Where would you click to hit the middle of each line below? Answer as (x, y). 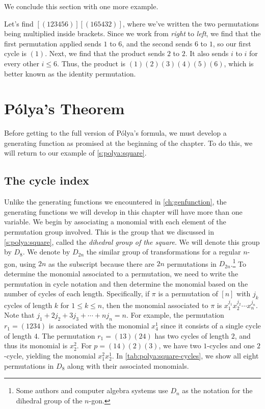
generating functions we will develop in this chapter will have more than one (123, 211)
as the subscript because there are (101, 263)
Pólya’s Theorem (64, 108)
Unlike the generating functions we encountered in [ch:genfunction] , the (115, 202)
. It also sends (207, 53)
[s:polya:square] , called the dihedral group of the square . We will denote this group (132, 241)
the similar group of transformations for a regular (164, 252)
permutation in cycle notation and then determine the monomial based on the (126, 283)
